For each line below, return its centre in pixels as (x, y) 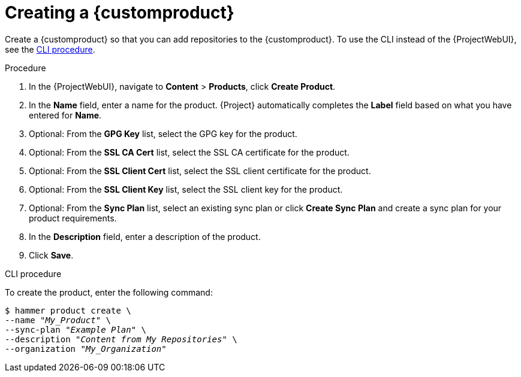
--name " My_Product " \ (58, 320)
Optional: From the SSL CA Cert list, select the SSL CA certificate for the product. (189, 152)
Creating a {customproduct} (120, 13)
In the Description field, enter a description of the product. (145, 236)
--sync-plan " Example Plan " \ (76, 329)
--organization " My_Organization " (86, 349)
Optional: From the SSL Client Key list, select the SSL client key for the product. (186, 189)
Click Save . (51, 255)
